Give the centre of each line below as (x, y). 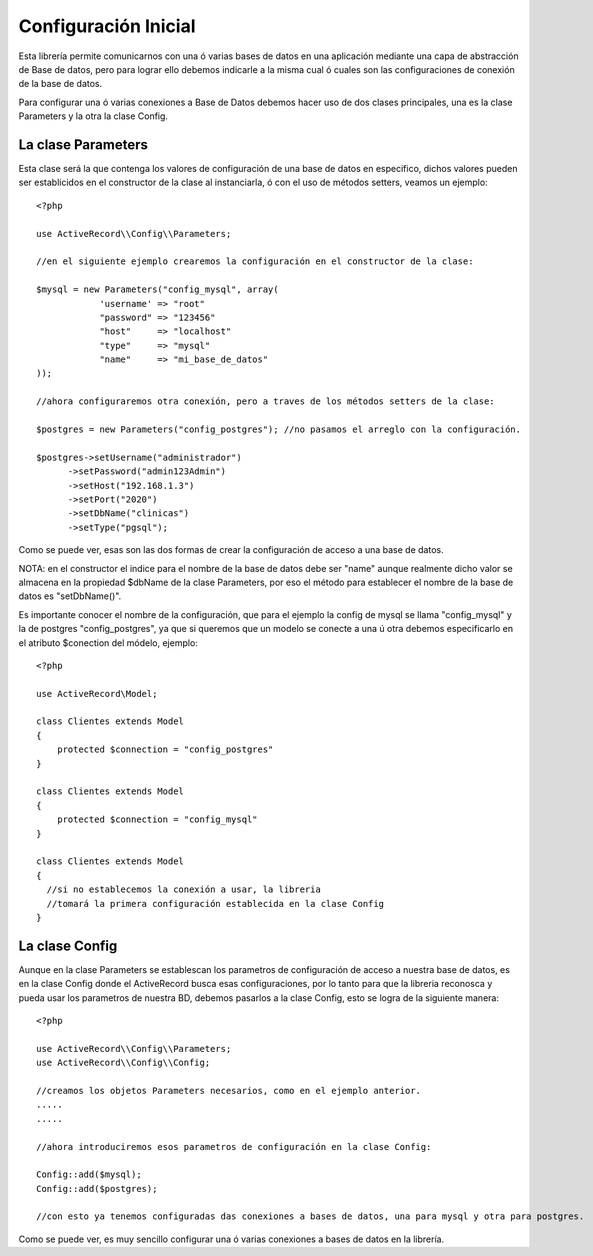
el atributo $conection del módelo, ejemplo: (108, 642)
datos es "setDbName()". (70, 596)
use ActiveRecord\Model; (97, 693)
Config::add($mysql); (89, 1174)
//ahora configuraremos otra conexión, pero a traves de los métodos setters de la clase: (265, 401)
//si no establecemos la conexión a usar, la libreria (184, 889)
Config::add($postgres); (97, 1188)
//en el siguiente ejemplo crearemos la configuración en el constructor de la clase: (255, 261)
